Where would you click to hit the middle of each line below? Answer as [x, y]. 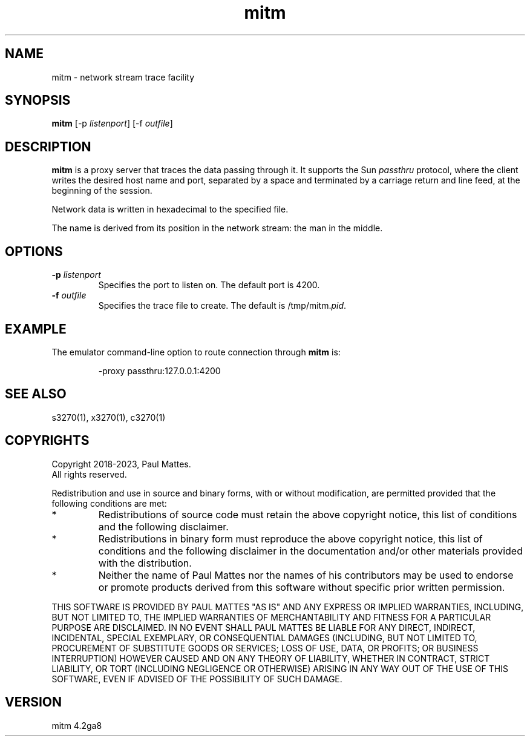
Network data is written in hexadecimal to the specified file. [170, 209]
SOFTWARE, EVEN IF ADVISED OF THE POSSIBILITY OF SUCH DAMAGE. [197, 679]
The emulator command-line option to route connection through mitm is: [196, 352]
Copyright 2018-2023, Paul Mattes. [121, 464]
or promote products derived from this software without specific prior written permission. [302, 587]
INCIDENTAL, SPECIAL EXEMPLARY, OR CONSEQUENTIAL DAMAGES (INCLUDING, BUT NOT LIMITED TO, [264, 637]
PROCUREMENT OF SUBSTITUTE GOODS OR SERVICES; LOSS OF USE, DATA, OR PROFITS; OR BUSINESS [265, 648]
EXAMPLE [36, 329]
